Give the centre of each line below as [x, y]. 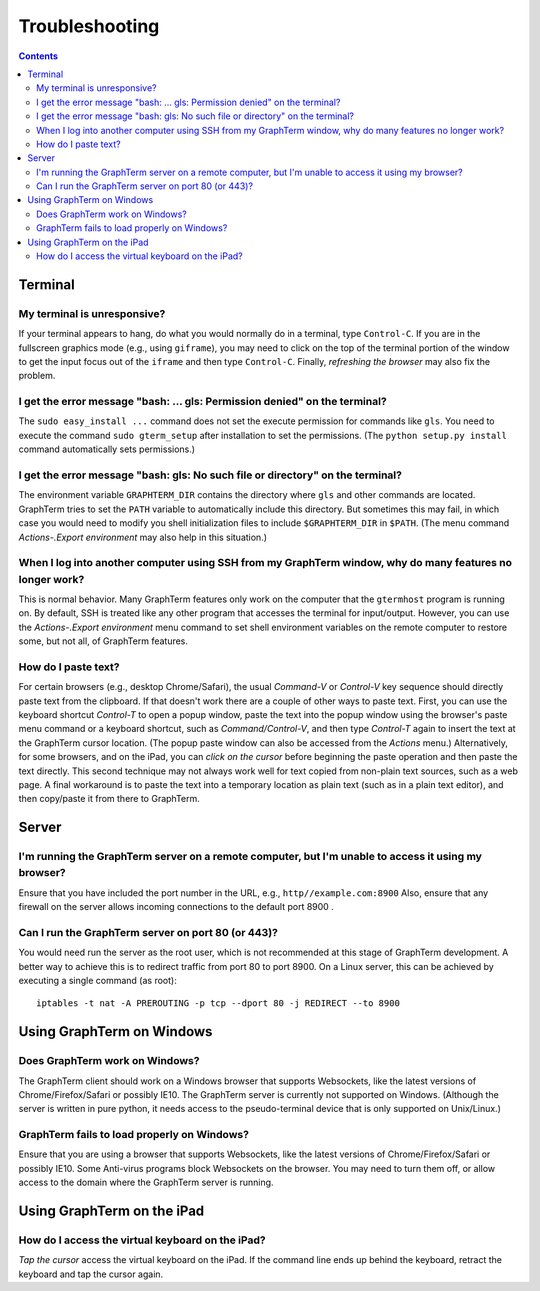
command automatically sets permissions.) [106, 449]
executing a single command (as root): [97, 980]
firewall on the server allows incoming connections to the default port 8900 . [176, 907]
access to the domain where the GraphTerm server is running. [146, 1182]
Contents [38, 56]
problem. [37, 376]
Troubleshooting [89, 26]
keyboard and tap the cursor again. [91, 1274]
